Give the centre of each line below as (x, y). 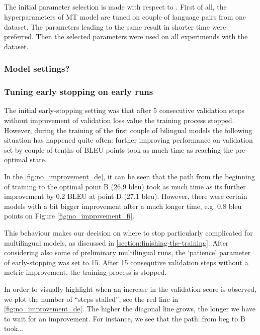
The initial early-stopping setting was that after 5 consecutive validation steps (124, 110)
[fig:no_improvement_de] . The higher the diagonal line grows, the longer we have (130, 309)
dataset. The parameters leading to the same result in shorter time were (115, 26)
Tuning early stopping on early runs (79, 92)
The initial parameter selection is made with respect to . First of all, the (115, 7)
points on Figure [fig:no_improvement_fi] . (69, 216)
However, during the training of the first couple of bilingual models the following (128, 130)
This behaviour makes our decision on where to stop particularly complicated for (128, 232)
